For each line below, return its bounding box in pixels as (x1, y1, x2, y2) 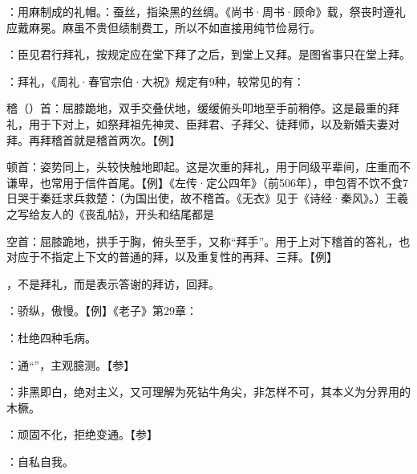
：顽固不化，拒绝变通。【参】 (6, 426, 158, 443)
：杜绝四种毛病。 (6, 329, 96, 345)
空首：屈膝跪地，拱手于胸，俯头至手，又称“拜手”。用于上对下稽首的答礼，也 (6, 232, 411, 249)
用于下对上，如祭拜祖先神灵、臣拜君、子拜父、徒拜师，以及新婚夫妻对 (28, 115, 399, 132)
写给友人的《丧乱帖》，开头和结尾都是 (17, 205, 214, 222)
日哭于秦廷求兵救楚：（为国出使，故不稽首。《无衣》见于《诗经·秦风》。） (6, 190, 386, 206)
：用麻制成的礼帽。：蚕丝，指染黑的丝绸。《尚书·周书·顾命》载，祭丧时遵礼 (6, 3, 406, 19)
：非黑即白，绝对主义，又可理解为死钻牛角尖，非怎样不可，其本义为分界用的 (6, 383, 411, 400)
